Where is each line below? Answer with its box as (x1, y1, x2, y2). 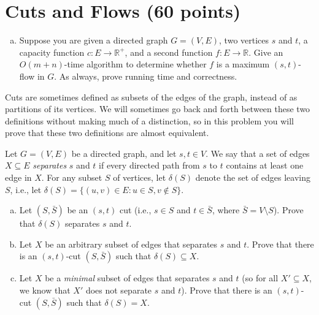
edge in (5, 171, 32, 184)
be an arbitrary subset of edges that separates (45, 237, 218, 250)
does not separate (85, 284, 152, 297)
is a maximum (216, 58, 270, 70)
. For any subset (41, 171, 102, 184)
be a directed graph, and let (71, 146, 177, 159)
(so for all (242, 271, 279, 284)
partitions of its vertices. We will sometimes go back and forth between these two (5, 102, 310, 115)
